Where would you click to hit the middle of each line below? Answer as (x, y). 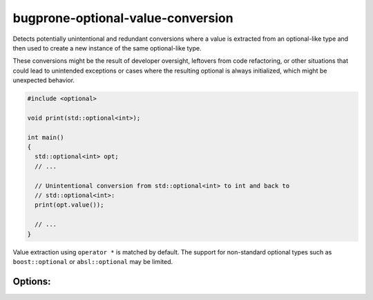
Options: (32, 281)
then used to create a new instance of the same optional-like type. (107, 48)
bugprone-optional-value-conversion (123, 18)
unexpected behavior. (44, 80)
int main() (46, 137)
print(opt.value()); (69, 205)
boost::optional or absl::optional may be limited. (93, 261)
